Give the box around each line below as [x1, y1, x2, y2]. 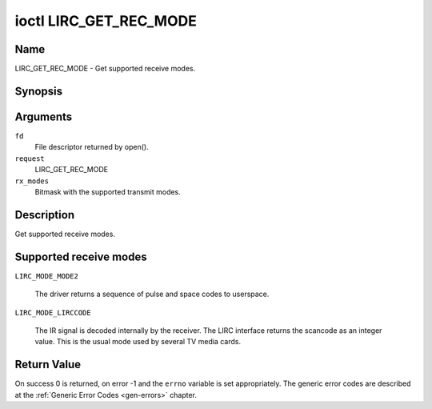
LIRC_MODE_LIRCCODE [14, 308, 91, 317]
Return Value [14, 358, 82, 371]
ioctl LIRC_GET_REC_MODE [14, 12, 198, 30]
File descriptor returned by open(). [34, 142, 149, 152]
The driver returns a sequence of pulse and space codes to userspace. [34, 289, 270, 299]
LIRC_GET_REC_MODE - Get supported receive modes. [14, 64, 196, 74]
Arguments [14, 110, 73, 123]
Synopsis [14, 84, 63, 98]
